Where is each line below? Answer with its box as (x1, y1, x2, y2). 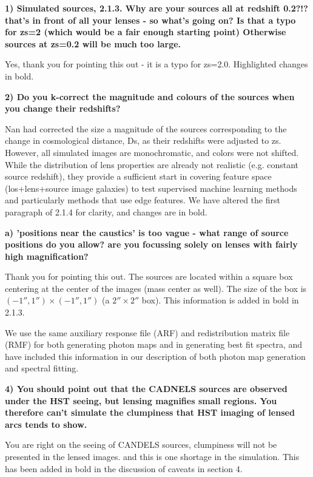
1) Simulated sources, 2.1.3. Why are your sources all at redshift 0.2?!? (5, 2, 308, 14)
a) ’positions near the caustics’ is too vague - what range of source (5, 226, 289, 238)
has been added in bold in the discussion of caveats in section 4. (5, 462, 243, 475)
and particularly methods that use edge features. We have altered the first (5, 194, 280, 206)
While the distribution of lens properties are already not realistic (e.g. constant (5, 158, 299, 171)
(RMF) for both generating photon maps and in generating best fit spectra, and (5, 338, 303, 351)
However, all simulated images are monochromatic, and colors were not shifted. (5, 146, 299, 158)
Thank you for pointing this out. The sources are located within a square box (5, 270, 293, 283)
